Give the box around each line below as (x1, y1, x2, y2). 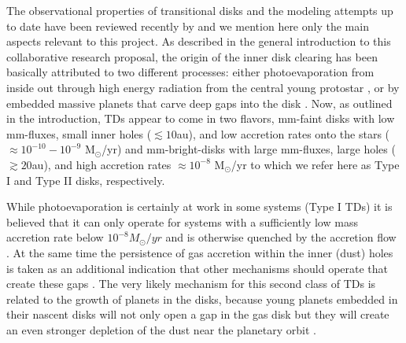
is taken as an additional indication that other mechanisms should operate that (6, 260, 389, 276)
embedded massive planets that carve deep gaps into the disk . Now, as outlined (6, 94, 393, 111)
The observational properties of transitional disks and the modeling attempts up (6, 2, 393, 18)
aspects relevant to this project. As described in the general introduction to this (6, 33, 391, 50)
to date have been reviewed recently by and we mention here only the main (6, 17, 369, 34)
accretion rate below (6, 229, 104, 245)
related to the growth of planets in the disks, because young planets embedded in (6, 290, 398, 307)
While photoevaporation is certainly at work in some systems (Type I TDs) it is (6, 198, 393, 215)
